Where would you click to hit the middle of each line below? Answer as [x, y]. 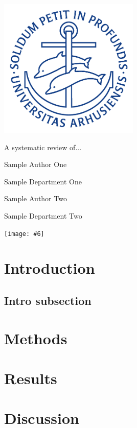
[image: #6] [24, 234]
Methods [36, 338]
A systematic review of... [43, 147]
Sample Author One [36, 164]
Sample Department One [43, 181]
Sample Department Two [43, 215]
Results [31, 378]
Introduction [50, 268]
